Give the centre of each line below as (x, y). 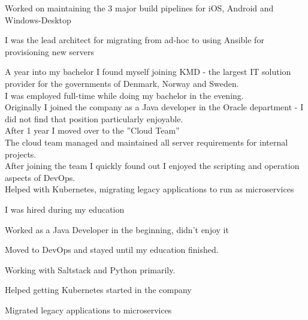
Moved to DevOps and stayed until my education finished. (112, 250)
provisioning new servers (49, 51)
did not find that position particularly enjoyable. (94, 118)
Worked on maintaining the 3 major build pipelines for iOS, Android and (139, 8)
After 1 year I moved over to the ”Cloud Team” (92, 130)
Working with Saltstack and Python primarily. (90, 269)
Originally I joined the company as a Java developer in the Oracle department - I (154, 107)
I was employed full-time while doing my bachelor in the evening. (124, 95)
